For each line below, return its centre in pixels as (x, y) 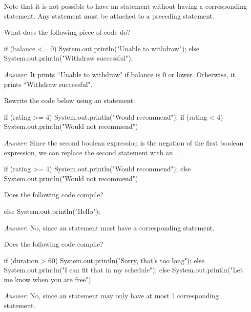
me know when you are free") (48, 279)
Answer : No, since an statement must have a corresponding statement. (109, 227)
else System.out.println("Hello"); (52, 211)
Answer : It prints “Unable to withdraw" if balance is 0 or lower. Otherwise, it (120, 74)
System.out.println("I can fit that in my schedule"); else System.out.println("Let (124, 270)
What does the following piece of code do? (67, 32)
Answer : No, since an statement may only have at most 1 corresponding (112, 296)
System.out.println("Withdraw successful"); (69, 58)
